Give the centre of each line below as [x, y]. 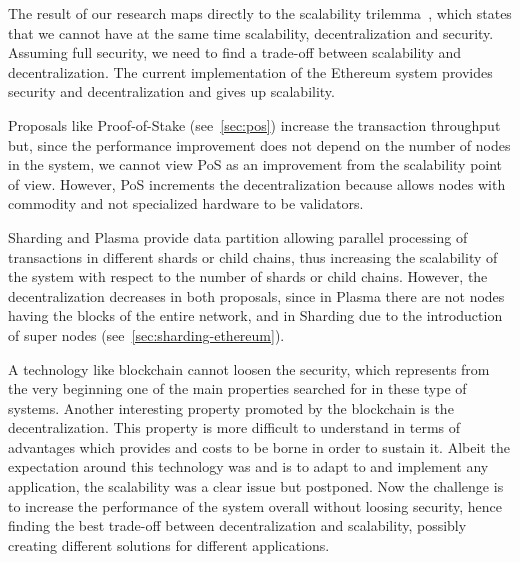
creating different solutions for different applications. [169, 544]
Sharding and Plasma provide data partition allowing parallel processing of [238, 236]
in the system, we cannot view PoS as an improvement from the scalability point [255, 164]
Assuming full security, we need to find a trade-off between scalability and [235, 52]
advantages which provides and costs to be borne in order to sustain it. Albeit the [259, 446]
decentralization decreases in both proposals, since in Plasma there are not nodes [256, 295]
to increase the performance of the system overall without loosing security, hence [255, 505]
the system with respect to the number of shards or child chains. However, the [248, 276]
